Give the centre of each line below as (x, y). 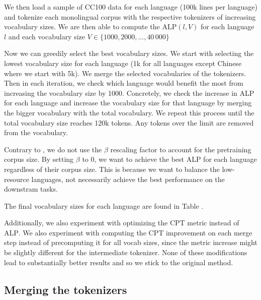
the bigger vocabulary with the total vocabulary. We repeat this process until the (129, 112)
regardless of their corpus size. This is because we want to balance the (112, 169)
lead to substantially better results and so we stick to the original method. (119, 262)
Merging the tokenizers (66, 289)
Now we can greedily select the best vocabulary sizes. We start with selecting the (129, 53)
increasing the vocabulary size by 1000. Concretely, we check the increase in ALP (129, 93)
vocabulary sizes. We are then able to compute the (82, 26)
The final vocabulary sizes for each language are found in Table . (104, 205)
